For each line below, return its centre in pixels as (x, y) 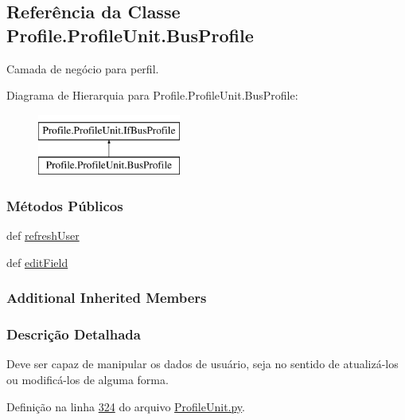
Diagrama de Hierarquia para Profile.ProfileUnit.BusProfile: (152, 95)
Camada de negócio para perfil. (83, 68)
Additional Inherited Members (107, 298)
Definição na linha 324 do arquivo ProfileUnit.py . (126, 406)
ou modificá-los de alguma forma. (88, 380)
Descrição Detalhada (74, 334)
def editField (37, 262)
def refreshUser (43, 236)
